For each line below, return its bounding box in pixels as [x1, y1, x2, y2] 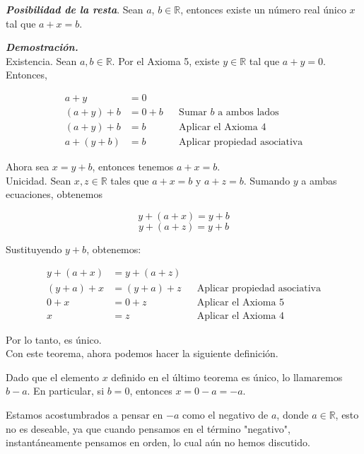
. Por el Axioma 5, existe [112, 53, 220, 68]
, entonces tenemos [92, 159, 174, 174]
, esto [335, 407, 359, 421]
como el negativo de [182, 407, 269, 421]
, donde [276, 407, 309, 421]
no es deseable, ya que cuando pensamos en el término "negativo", [6, 421, 290, 436]
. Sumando [243, 173, 290, 187]
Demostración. [6, 40, 78, 54]
